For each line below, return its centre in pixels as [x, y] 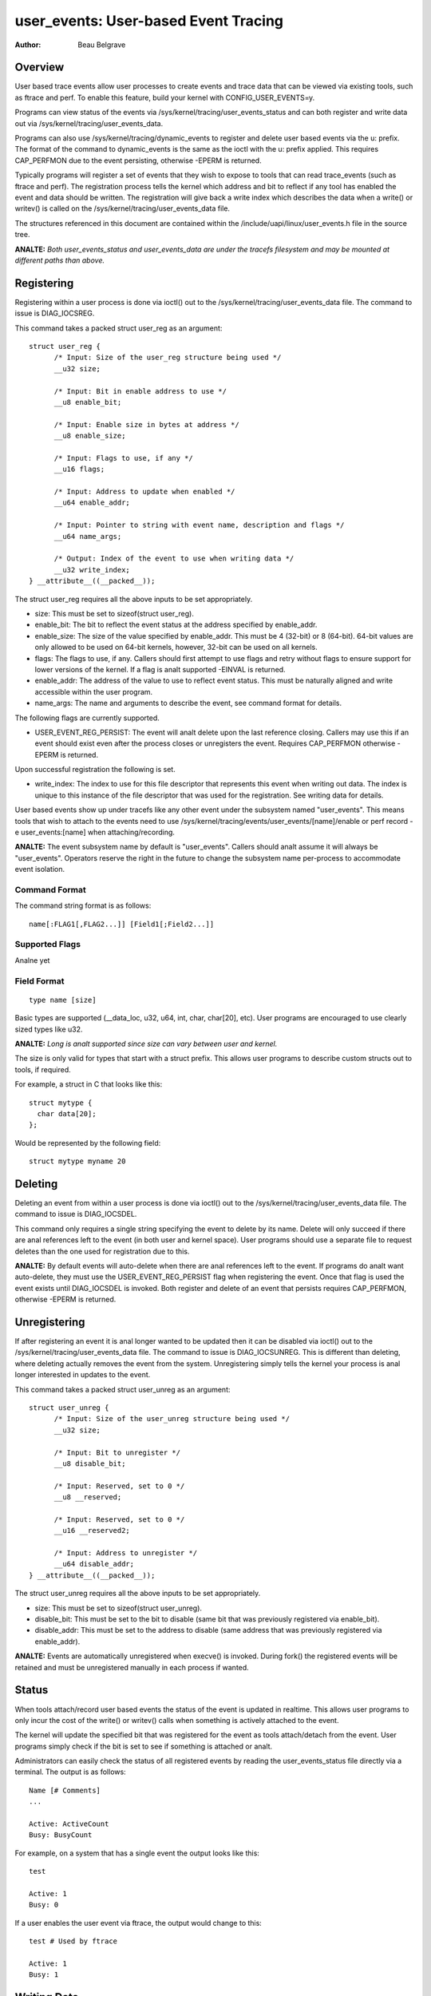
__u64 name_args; [88, 536]
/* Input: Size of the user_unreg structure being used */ [172, 1419]
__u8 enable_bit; [88, 402]
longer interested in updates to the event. [83, 1375]
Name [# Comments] [65, 1790]
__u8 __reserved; [88, 1497]
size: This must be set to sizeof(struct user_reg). [115, 613]
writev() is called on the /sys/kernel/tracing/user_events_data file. [123, 208]
